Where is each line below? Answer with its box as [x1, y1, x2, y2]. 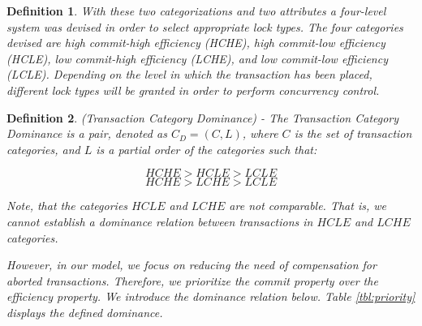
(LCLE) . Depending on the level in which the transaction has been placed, [6, 66, 372, 83]
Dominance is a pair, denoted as [6, 125, 167, 142]
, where [242, 125, 278, 142]
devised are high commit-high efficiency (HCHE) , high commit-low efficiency [6, 34, 385, 51]
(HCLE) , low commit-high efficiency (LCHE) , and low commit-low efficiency [6, 49, 388, 66]
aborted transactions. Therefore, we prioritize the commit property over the [6, 272, 378, 289]
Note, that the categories [6, 197, 128, 214]
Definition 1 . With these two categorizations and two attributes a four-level [6, 2, 386, 19]
